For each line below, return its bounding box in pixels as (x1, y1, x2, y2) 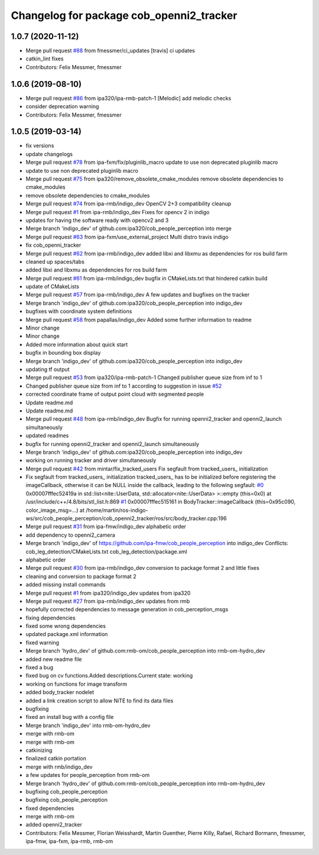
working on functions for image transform (25, 680, 128, 688)
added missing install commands (25, 581, 106, 588)
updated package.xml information (25, 631, 108, 638)
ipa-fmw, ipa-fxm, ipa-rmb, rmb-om (25, 838, 113, 845)
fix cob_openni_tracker (25, 241, 82, 249)
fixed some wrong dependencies (25, 622, 106, 630)
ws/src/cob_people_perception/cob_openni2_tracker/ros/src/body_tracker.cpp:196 (25, 515, 227, 522)
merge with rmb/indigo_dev (25, 763, 93, 770)
